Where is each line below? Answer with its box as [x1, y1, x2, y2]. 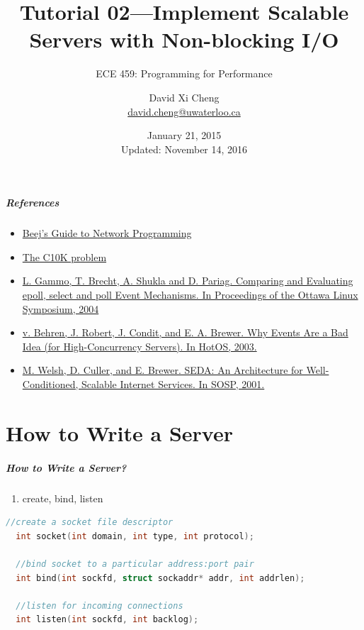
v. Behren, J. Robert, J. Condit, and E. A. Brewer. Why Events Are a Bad [22, 325, 348, 340]
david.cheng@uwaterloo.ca [127, 104, 241, 118]
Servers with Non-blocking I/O [29, 25, 339, 54]
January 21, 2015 [147, 128, 222, 143]
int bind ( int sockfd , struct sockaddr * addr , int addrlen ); [16, 573, 305, 583]
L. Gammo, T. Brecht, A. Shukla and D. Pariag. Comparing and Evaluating [22, 273, 353, 288]
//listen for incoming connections [16, 600, 183, 611]
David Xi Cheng [149, 89, 220, 104]
